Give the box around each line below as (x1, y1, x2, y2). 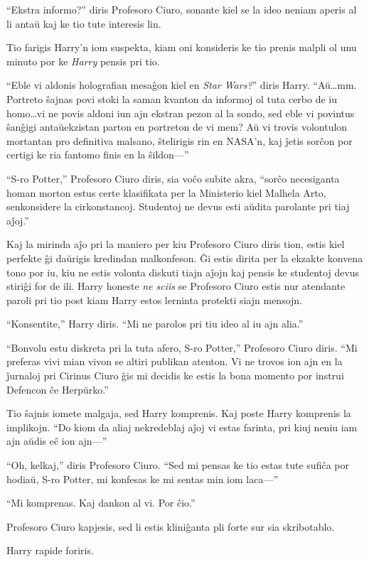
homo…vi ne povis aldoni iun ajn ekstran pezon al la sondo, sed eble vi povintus (6, 105, 355, 120)
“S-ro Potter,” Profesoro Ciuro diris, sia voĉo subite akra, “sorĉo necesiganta (6, 171, 340, 185)
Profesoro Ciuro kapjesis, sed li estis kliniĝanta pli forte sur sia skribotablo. (6, 519, 335, 534)
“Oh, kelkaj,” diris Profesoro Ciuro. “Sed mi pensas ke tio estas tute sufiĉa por (6, 458, 349, 472)
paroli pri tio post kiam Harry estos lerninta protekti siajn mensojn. (6, 292, 302, 307)
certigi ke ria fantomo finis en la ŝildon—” (6, 147, 189, 162)
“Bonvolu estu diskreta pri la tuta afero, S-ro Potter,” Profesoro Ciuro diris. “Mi (6, 340, 358, 355)
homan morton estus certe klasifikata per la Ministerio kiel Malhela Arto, (6, 185, 326, 200)
